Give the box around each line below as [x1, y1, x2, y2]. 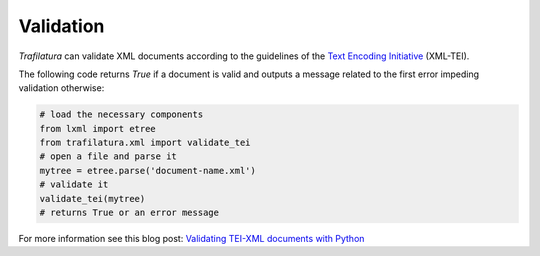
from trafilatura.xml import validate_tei [39, 137, 251, 149]
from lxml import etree [39, 123, 157, 134]
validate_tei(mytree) [39, 193, 146, 204]
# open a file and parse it [39, 151, 177, 162]
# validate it [39, 179, 109, 190]
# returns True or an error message [39, 207, 220, 219]
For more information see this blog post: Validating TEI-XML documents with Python [18, 233, 365, 245]
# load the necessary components [39, 109, 204, 120]
